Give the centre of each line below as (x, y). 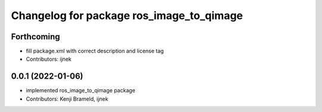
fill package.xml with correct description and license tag (95, 51)
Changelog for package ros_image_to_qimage (127, 15)
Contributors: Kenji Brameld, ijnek (67, 99)
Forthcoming (35, 37)
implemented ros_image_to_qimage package (80, 91)
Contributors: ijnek (49, 59)
